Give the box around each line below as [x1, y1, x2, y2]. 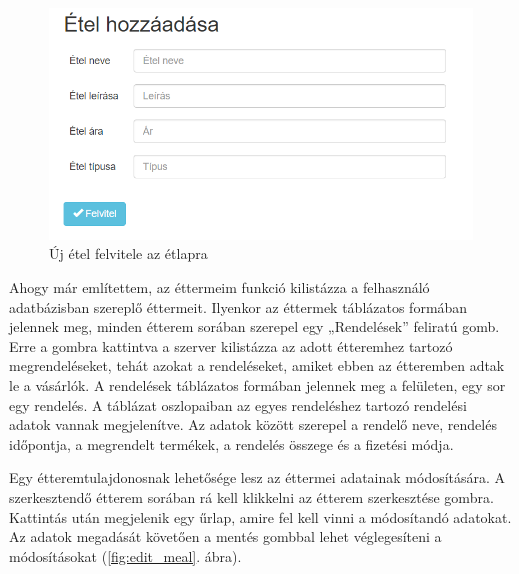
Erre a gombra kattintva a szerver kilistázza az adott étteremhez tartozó [9, 335, 453, 356]
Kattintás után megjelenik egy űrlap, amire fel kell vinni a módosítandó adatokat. [9, 506, 512, 527]
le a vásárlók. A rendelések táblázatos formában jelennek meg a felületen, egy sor [9, 375, 506, 396]
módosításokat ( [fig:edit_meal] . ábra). [9, 545, 242, 566]
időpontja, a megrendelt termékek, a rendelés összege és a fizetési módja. [9, 433, 454, 454]
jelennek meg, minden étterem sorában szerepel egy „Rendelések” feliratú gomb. [9, 316, 500, 337]
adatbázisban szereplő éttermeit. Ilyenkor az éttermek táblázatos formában [9, 296, 468, 317]
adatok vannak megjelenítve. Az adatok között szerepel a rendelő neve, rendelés [9, 414, 497, 435]
